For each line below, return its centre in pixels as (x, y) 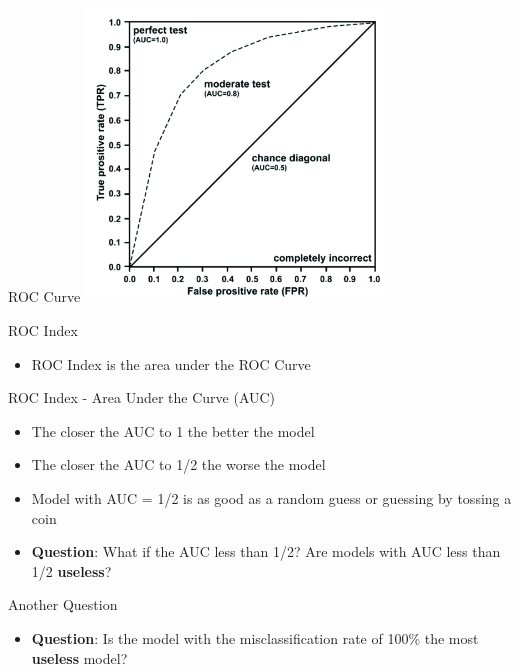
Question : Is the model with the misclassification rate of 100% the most (255, 637)
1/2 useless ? (71, 570)
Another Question (63, 604)
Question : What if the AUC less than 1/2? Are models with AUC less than (266, 551)
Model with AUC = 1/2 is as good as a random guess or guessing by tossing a (271, 498)
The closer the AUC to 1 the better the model (173, 430)
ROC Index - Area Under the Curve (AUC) (142, 397)
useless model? (79, 657)
